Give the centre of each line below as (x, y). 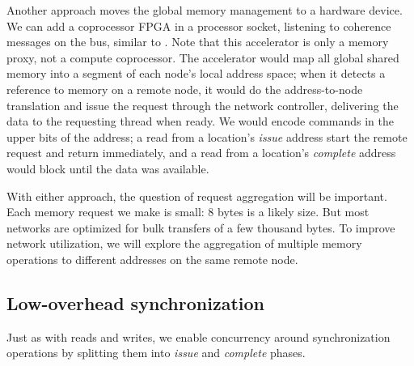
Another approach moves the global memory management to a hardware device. (205, 10)
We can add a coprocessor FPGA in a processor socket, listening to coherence (199, 26)
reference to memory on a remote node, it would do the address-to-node (185, 89)
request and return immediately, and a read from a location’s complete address (201, 153)
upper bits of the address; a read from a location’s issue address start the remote (207, 136)
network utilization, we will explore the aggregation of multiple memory (184, 243)
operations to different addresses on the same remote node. (152, 259)
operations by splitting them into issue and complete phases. (156, 353)
